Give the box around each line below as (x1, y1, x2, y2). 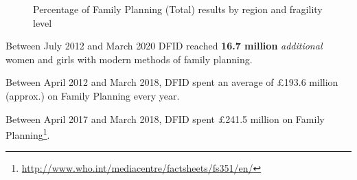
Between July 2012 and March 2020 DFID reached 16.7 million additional (5, 38, 323, 53)
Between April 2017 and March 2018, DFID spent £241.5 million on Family (5, 111, 325, 126)
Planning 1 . (5, 126, 50, 142)
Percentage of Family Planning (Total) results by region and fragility (33, 2, 323, 16)
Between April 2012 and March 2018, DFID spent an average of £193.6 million (5, 75, 338, 89)
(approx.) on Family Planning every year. (5, 88, 180, 102)
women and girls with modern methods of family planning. (5, 52, 253, 66)
